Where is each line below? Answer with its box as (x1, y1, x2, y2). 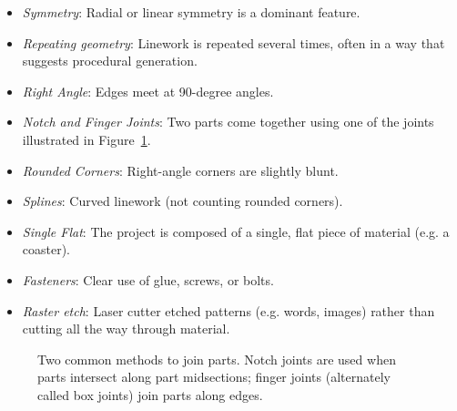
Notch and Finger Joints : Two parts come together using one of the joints (22, 112, 434, 131)
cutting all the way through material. (22, 319, 230, 338)
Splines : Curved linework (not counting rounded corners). (22, 191, 343, 211)
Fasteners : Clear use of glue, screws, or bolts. (22, 270, 274, 289)
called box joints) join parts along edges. (37, 385, 263, 404)
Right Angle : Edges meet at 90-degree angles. (22, 81, 274, 100)
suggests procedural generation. (22, 51, 198, 70)
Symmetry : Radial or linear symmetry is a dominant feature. (22, 3, 361, 21)
